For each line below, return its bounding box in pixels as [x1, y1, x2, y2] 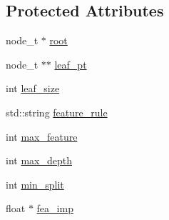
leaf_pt [54, 56, 87, 71]
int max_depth [6, 153, 72, 168]
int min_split [6, 176, 64, 191]
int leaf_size [6, 81, 60, 96]
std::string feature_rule [6, 104, 108, 119]
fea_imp [36, 201, 73, 216]
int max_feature [6, 129, 78, 144]
